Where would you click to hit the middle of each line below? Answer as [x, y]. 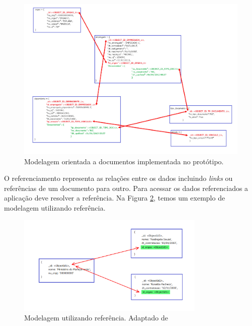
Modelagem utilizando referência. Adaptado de [96, 318]
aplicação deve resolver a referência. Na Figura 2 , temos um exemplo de [115, 198]
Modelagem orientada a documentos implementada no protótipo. [124, 161]
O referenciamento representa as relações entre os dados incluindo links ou [118, 178]
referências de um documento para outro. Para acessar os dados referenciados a [126, 188]
